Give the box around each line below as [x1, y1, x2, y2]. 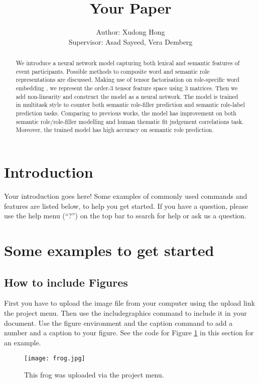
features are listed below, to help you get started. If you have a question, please [4, 200, 248, 211]
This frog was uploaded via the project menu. [24, 369, 164, 379]
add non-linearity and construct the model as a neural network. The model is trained [16, 92, 238, 100]
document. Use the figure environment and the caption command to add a [4, 317, 233, 328]
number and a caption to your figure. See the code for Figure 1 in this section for [4, 327, 254, 338]
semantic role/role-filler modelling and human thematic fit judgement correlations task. [16, 117, 244, 125]
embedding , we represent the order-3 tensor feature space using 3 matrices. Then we [16, 84, 238, 92]
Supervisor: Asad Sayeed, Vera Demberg [68, 36, 193, 47]
